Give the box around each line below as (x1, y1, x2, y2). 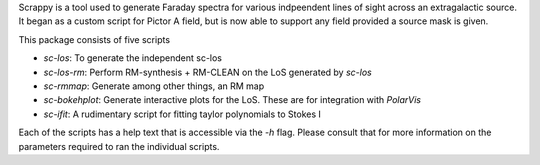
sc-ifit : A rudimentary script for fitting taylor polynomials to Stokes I (43, 108, 322, 120)
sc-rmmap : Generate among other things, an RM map (43, 80, 265, 92)
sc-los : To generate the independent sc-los (43, 52, 223, 64)
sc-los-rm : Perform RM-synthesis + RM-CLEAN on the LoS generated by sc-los (43, 66, 372, 78)
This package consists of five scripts (18, 33, 170, 45)
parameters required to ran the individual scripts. (18, 140, 220, 152)
